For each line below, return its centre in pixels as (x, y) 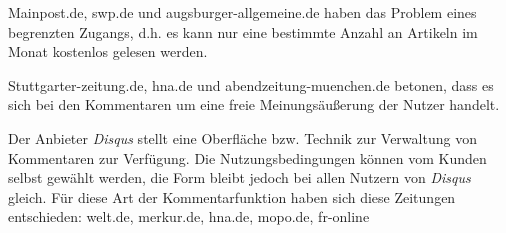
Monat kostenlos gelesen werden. (108, 51)
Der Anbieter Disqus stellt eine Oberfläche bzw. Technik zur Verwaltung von (242, 137)
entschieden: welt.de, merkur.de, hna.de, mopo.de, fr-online (189, 216)
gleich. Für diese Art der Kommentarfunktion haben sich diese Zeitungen (232, 196)
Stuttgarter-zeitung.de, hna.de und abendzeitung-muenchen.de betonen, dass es (251, 84)
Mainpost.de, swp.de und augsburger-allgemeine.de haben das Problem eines (242, 12)
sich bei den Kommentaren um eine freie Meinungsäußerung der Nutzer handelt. (254, 104)
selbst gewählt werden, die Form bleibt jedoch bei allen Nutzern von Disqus (239, 177)
